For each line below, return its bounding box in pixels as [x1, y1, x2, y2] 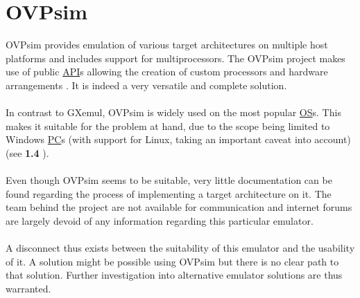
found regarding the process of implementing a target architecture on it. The [6, 186, 332, 201]
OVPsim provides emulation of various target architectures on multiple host [6, 37, 328, 52]
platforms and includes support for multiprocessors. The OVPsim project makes [6, 50, 345, 65]
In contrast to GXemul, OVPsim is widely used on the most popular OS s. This [6, 105, 341, 120]
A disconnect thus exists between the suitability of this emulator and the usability [6, 241, 355, 255]
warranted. [6, 281, 51, 295]
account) [314, 132, 351, 147]
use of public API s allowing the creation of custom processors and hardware [6, 64, 328, 79]
